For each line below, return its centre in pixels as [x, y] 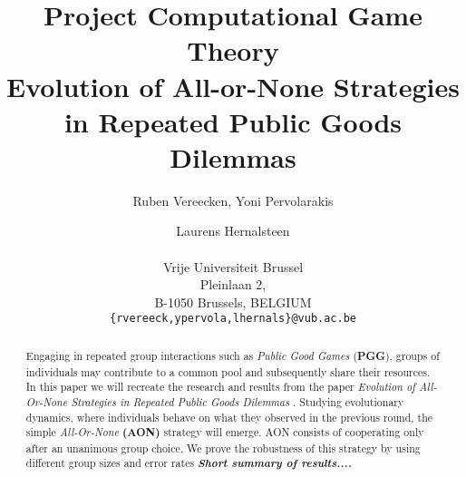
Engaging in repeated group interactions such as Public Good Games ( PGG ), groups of [233, 355]
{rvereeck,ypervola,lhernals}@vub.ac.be [233, 319]
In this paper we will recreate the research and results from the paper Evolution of [220, 387]
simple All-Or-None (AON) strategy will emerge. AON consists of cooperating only [225, 433]
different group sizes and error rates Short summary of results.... [189, 463]
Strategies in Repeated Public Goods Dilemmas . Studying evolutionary [238, 401]
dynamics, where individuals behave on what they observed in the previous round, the [229, 417]
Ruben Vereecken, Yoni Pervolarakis [233, 200]
